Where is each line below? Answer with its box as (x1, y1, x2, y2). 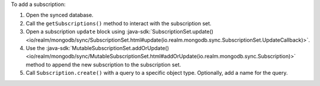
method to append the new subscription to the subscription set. (25, 61, 181, 68)
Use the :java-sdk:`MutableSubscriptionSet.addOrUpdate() (25, 44, 169, 51)
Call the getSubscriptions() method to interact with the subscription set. (25, 19, 212, 27)
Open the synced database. (25, 12, 94, 19)
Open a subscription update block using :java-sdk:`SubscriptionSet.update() (25, 28, 213, 35)
